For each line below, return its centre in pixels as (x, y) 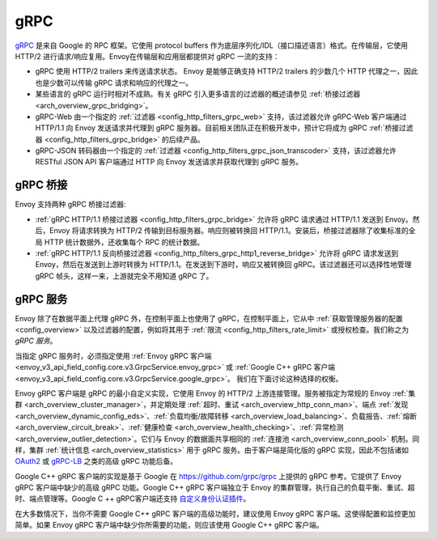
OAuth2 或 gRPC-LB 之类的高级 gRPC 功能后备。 (96, 461)
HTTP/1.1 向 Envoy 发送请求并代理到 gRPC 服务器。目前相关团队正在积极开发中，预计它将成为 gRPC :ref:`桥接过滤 (224, 128)
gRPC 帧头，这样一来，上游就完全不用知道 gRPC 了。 (124, 276)
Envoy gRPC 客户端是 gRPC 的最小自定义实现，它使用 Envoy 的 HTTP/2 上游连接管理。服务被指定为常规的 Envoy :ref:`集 (215, 393)
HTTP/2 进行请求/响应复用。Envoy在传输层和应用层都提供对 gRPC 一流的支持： (147, 56)
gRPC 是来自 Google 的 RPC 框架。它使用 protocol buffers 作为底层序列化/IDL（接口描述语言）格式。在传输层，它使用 (212, 45)
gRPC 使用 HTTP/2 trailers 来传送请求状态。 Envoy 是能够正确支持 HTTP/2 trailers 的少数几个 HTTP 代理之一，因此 (227, 71)
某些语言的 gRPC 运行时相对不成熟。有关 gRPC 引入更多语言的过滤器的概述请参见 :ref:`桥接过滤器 (198, 94)
